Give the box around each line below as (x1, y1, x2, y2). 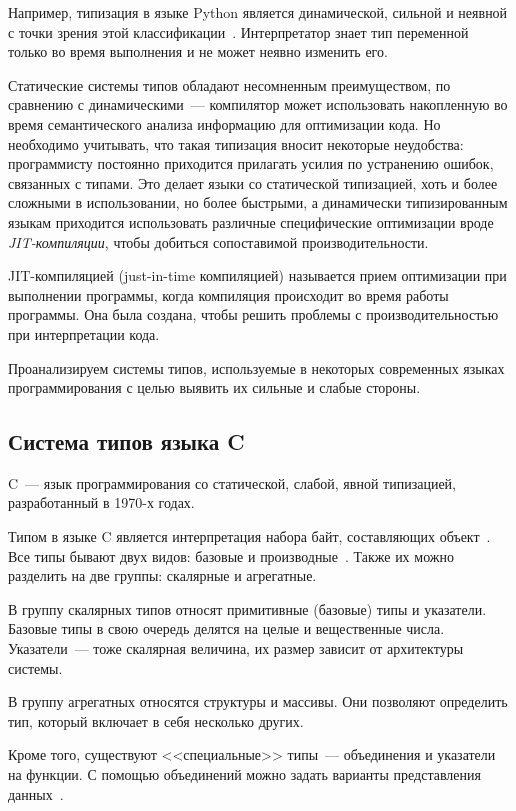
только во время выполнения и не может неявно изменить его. (8, 41, 388, 62)
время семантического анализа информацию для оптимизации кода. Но (8, 113, 441, 134)
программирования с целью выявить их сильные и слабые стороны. (8, 377, 421, 398)
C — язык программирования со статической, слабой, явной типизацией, (8, 472, 456, 493)
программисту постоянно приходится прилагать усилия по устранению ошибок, (8, 153, 494, 174)
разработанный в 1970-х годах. (8, 492, 195, 513)
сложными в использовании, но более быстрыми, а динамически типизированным (8, 192, 508, 213)
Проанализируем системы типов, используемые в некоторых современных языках (8, 357, 505, 378)
